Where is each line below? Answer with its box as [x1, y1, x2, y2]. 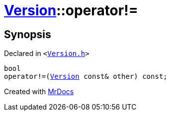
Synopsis [4, 28, 51, 41]
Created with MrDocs [4, 87, 74, 96]
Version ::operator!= [4, 2, 138, 19]
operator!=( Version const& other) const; [4, 72, 168, 81]
